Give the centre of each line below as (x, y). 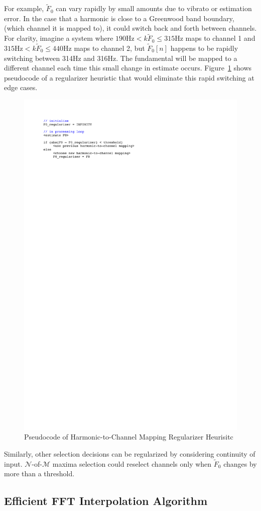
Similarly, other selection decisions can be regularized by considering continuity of (130, 454)
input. (13, 463)
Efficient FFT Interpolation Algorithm (106, 501)
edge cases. (21, 87)
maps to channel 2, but (109, 48)
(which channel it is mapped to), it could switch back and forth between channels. (130, 28)
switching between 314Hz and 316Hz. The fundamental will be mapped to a (121, 58)
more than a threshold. (39, 473)
